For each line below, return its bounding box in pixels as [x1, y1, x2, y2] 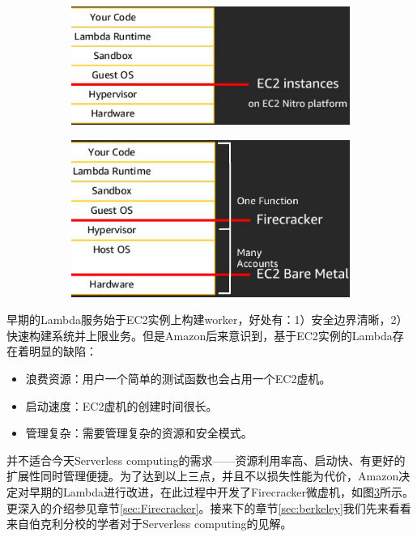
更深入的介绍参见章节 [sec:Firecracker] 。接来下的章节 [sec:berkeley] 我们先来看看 [6, 499, 411, 516]
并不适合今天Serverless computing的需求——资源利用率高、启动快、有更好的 [6, 451, 406, 468]
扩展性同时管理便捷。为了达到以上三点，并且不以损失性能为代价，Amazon [6, 467, 399, 484]
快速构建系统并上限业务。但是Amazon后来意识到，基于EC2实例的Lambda [6, 326, 393, 343]
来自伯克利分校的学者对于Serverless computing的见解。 [6, 515, 292, 532]
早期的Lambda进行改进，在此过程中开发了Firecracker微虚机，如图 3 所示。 [28, 483, 414, 500]
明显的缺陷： [28, 343, 97, 360]
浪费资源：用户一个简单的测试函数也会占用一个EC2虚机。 [25, 369, 331, 386]
